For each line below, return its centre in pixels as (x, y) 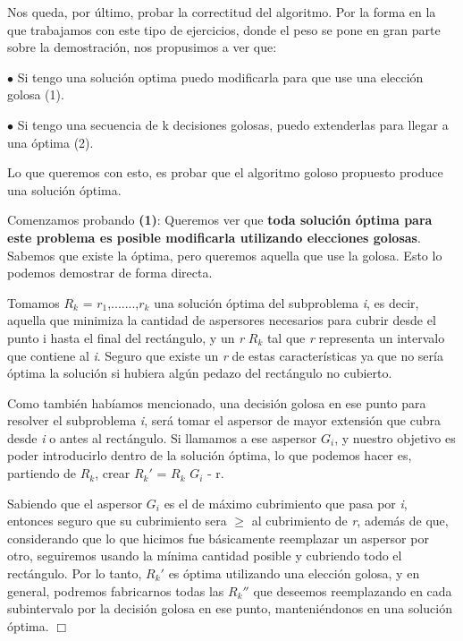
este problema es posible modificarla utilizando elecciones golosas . (214, 237)
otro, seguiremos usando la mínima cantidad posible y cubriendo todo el (205, 556)
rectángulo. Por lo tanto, (75, 573)
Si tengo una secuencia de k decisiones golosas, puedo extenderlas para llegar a (233, 124)
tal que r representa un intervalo (356, 337)
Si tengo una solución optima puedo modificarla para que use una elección (220, 77)
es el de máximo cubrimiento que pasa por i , (286, 503)
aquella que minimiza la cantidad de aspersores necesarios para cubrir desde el (222, 320)
